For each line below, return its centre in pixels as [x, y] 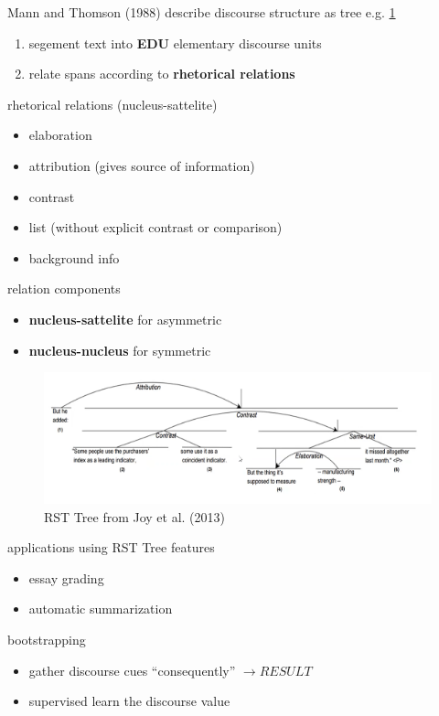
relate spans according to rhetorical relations [162, 74]
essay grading [66, 577]
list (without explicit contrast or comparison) [155, 227]
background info [74, 257]
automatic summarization [101, 609]
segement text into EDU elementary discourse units [175, 43]
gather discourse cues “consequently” [132, 670]
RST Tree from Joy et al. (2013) [135, 516]
